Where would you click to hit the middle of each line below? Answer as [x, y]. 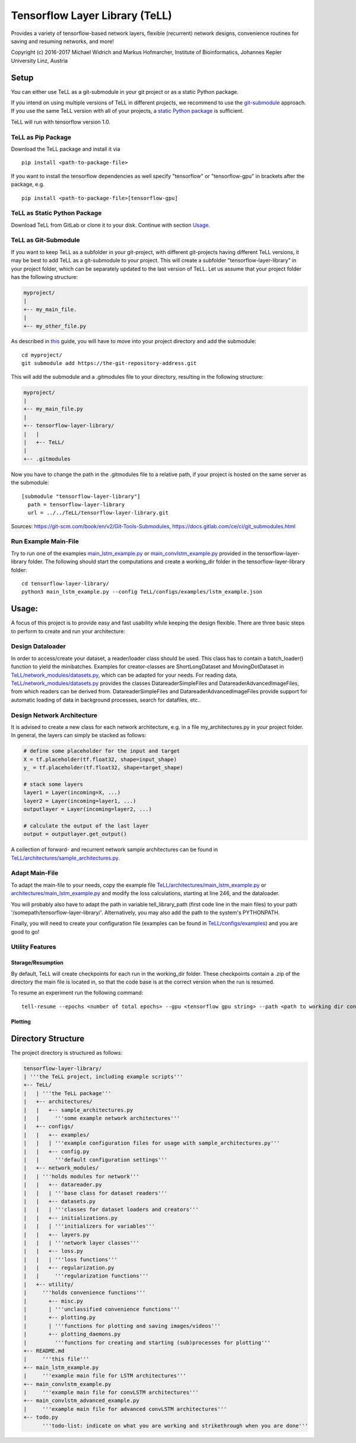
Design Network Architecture [54, 715]
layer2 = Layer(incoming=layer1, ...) [80, 801]
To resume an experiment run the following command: [77, 993]
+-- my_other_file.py [55, 326]
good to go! [25, 931]
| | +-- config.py [56, 1151]
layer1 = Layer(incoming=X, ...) [72, 793]
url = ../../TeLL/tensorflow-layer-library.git [98, 513]
